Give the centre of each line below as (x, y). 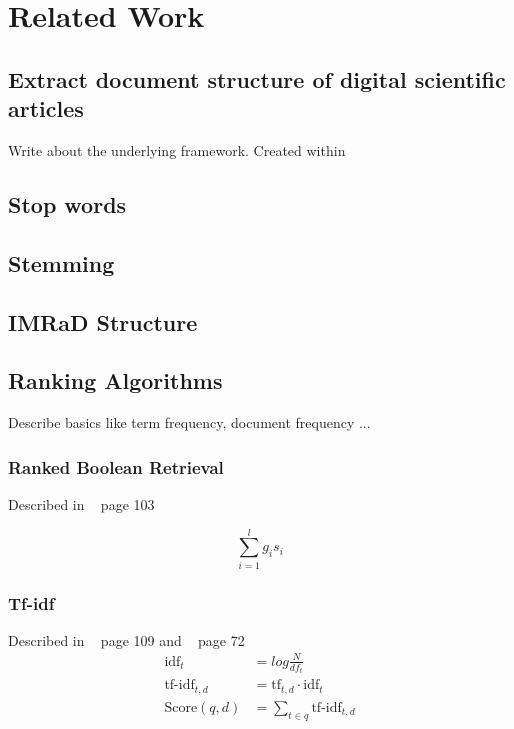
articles (46, 108)
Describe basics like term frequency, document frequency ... (189, 422)
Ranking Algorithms (115, 380)
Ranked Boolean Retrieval (116, 466)
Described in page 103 (81, 503)
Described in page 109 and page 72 (126, 639)
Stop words (67, 203)
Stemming (61, 262)
